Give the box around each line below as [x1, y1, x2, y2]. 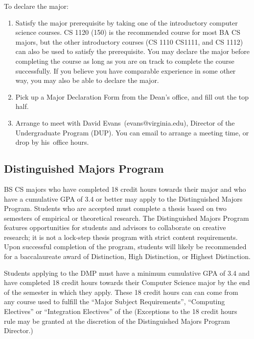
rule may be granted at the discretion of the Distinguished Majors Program [4, 315, 230, 326]
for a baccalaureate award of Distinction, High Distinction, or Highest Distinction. [4, 251, 251, 261]
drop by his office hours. [15, 137, 89, 147]
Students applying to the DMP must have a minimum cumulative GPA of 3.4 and [4, 267, 250, 278]
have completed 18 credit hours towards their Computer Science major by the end [4, 277, 250, 287]
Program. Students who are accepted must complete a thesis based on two [4, 203, 227, 213]
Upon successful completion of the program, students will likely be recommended [4, 241, 247, 252]
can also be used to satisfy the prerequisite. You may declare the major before [15, 46, 250, 56]
